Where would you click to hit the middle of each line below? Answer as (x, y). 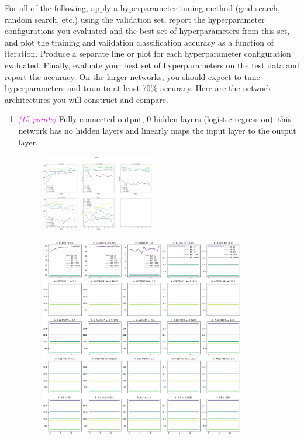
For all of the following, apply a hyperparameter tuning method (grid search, (142, 8)
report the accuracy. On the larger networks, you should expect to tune (132, 76)
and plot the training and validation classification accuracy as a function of (139, 42)
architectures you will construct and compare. (87, 99)
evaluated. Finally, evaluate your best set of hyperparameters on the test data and (152, 65)
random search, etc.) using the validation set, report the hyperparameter (135, 19)
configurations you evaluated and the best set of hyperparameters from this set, (147, 31)
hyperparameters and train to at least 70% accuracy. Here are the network (138, 88)
